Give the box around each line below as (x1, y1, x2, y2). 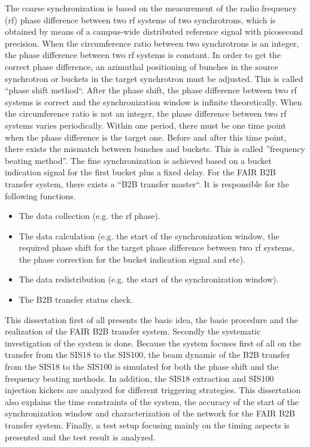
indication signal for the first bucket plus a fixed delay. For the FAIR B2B (5, 166, 276, 178)
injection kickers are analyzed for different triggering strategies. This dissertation (5, 384, 301, 396)
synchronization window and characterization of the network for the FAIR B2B (5, 407, 295, 419)
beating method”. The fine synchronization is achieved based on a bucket (5, 154, 272, 166)
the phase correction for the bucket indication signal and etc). (19, 253, 246, 265)
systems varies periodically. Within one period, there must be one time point (5, 118, 286, 131)
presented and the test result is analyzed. (5, 430, 156, 443)
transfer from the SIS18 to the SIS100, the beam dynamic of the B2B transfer (5, 348, 290, 361)
